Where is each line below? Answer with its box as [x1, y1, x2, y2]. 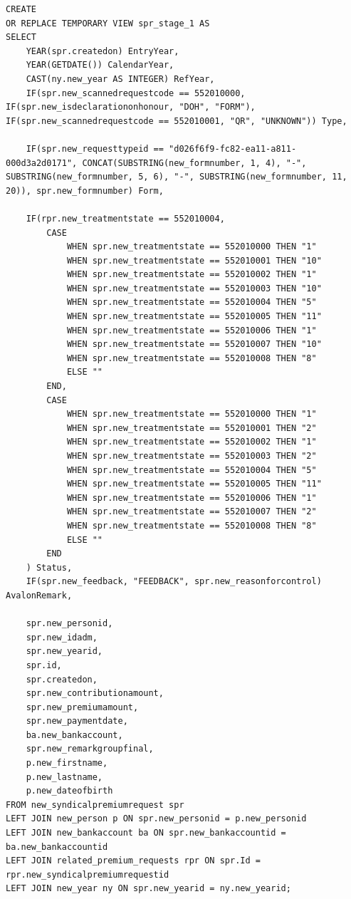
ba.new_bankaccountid [6, 841, 108, 852]
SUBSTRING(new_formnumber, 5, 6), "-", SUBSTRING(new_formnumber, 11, [6, 172, 347, 182]
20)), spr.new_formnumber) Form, [6, 185, 164, 196]
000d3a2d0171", [6, 157, 78, 168]
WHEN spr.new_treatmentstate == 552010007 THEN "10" [66, 339, 322, 350]
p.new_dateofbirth [26, 786, 113, 796]
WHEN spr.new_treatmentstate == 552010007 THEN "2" [66, 506, 317, 517]
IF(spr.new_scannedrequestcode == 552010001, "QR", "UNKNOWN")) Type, [6, 115, 347, 126]
